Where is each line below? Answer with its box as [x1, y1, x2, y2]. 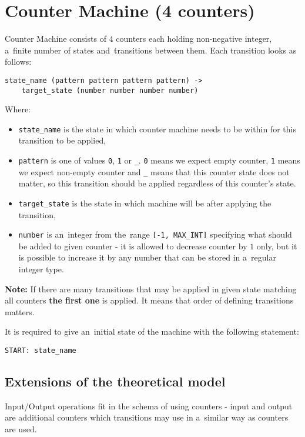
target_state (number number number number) [21, 86, 199, 95]
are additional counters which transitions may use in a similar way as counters [5, 411, 289, 423]
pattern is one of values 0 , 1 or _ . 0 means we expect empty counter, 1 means [18, 154, 300, 166]
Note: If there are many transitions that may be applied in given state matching [5, 282, 297, 295]
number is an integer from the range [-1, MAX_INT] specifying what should [18, 228, 292, 241]
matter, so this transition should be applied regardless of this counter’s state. [18, 177, 296, 189]
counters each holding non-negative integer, [116, 32, 272, 45]
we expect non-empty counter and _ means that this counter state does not [18, 165, 290, 178]
